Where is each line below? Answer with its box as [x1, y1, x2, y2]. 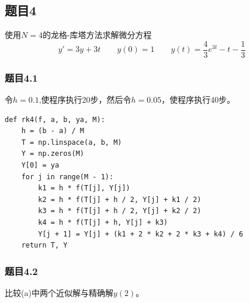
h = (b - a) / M [21, 127, 85, 135]
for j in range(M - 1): [21, 172, 114, 181]
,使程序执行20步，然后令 [39, 93, 131, 106]
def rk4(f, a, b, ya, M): [5, 115, 105, 124]
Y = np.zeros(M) [21, 149, 85, 158]
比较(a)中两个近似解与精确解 [5, 287, 113, 299]
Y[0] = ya [21, 161, 60, 170]
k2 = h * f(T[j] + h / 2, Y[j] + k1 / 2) [38, 195, 202, 204]
